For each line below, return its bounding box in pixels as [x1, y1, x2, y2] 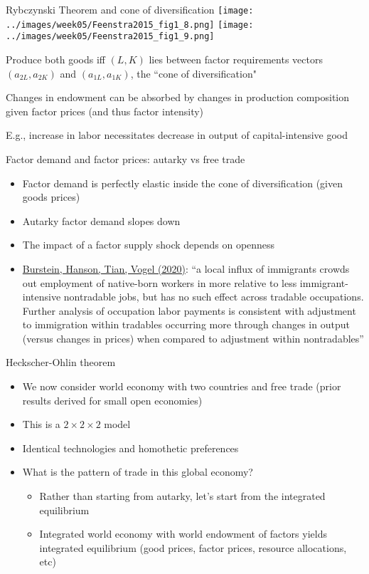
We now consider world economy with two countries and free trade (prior [22, 379, 341, 394]
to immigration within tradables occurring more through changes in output [22, 317, 350, 332]
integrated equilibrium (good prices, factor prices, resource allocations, [39, 540, 347, 555]
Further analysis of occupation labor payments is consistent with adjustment [22, 303, 356, 318]
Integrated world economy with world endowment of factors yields [39, 526, 327, 541]
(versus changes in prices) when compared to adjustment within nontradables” [22, 330, 364, 345]
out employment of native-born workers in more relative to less [22, 275, 297, 290]
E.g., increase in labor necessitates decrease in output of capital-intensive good [6, 127, 348, 142]
